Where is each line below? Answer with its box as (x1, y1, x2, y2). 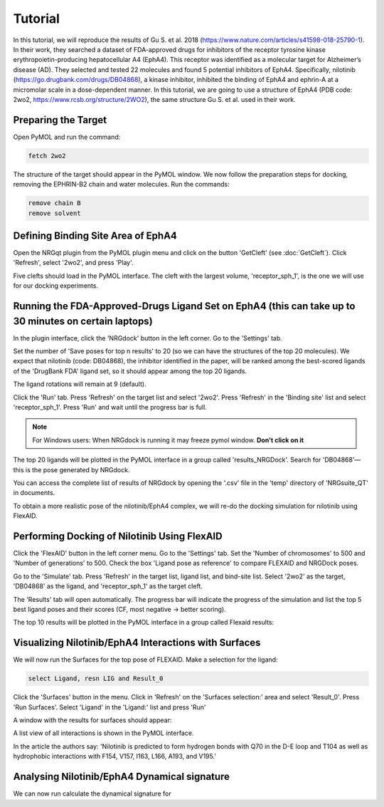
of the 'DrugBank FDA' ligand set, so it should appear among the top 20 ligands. (13, 367, 247, 375)
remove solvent (28, 209, 81, 217)
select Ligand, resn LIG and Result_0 (28, 675, 164, 683)
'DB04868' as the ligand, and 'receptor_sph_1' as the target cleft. (13, 582, 203, 590)
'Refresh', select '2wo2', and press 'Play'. (13, 259, 134, 267)
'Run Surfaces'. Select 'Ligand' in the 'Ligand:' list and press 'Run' (13, 702, 206, 712)
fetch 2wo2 (28, 152, 66, 160)
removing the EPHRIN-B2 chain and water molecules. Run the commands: (13, 180, 230, 189)
